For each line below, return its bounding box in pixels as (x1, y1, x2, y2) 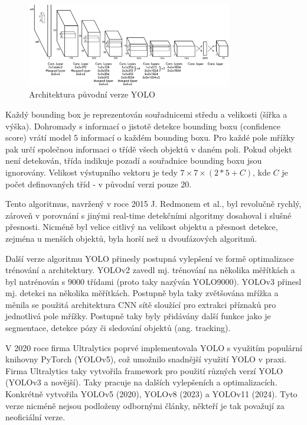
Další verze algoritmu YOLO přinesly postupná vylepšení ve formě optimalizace (5, 252, 294, 264)
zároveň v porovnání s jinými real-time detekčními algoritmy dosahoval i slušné (5, 209, 292, 221)
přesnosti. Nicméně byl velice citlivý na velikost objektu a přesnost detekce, (5, 220, 278, 233)
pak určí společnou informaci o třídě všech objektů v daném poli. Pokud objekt (5, 142, 292, 155)
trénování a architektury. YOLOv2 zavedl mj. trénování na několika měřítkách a (5, 264, 295, 276)
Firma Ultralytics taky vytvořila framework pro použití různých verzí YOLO (5, 364, 283, 377)
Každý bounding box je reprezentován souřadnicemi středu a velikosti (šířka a (5, 108, 288, 120)
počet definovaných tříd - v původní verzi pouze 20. (5, 177, 192, 190)
